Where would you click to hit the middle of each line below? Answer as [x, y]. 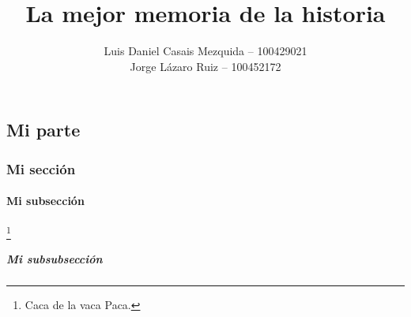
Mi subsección [45, 201]
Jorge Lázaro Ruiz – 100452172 [205, 66]
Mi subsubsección [55, 259]
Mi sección [41, 168]
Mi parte [43, 130]
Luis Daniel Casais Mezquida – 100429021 [205, 51]
